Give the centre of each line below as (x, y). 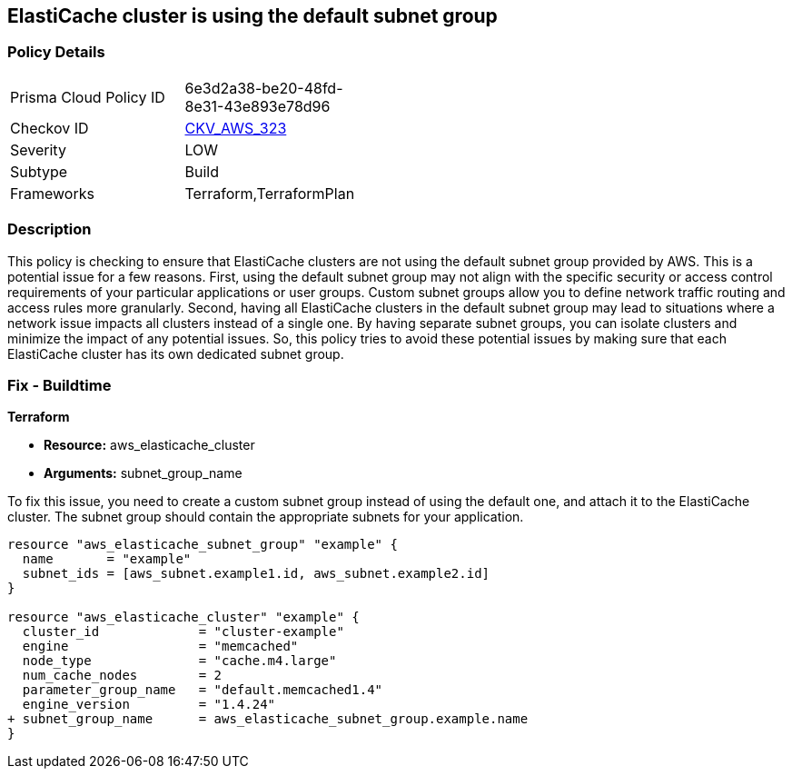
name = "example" (107, 559)
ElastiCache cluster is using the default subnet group (252, 16)
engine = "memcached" (160, 647)
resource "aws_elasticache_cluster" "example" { (183, 617)
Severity (38, 149)
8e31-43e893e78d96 (257, 106)
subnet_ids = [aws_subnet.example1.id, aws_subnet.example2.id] (256, 574)
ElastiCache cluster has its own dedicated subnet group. (176, 353)
